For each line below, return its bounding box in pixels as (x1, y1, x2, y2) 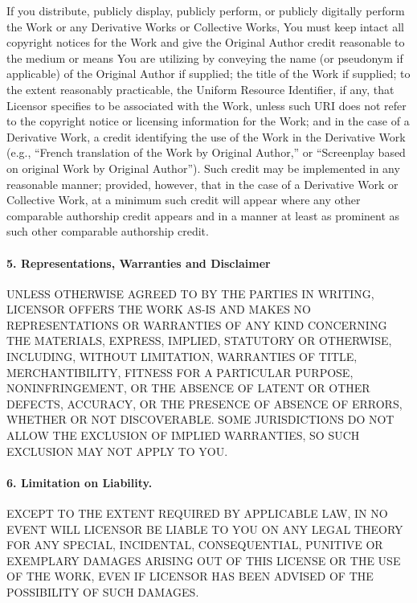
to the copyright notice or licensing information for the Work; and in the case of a (6, 113, 410, 129)
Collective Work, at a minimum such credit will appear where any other (6, 191, 361, 208)
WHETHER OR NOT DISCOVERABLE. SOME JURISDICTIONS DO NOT (6, 411, 395, 428)
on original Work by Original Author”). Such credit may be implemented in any (6, 159, 400, 176)
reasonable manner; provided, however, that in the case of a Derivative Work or (6, 175, 399, 192)
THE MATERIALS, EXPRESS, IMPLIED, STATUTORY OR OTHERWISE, (6, 332, 392, 349)
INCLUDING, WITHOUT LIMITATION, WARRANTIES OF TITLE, (6, 348, 358, 365)
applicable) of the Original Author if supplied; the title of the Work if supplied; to (6, 65, 411, 82)
